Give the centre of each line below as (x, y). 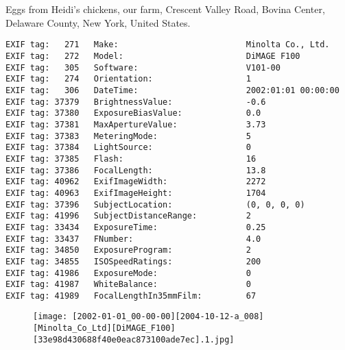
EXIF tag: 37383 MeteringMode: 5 (128, 136)
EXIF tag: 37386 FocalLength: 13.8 (136, 170)
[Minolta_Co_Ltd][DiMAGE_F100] (104, 328)
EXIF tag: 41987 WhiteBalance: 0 (128, 285)
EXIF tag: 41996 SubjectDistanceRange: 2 (128, 216)
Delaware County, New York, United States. (98, 22)
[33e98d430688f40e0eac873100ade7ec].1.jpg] (134, 339)
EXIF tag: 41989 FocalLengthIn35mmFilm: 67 (131, 296)
